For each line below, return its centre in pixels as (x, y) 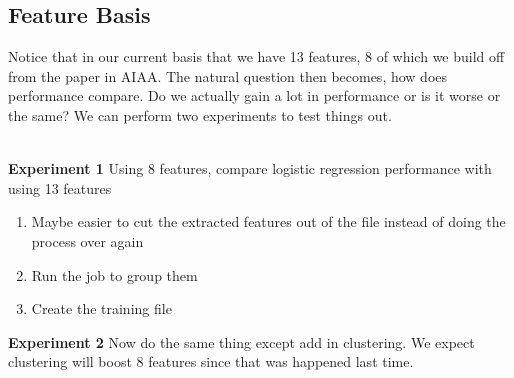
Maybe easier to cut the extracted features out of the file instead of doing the (268, 221)
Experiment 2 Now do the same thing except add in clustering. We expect (241, 341)
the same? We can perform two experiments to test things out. (200, 114)
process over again (87, 240)
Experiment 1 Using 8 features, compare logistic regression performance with (250, 168)
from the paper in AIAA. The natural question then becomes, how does (228, 75)
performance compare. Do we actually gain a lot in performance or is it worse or (254, 95)
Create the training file (101, 308)
